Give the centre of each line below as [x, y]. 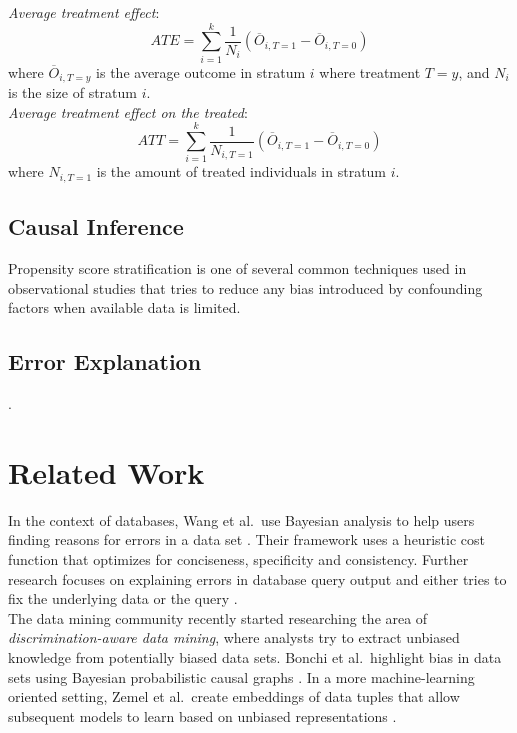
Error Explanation [105, 361]
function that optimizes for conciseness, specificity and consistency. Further [238, 559]
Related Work [106, 471]
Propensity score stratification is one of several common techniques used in [237, 268]
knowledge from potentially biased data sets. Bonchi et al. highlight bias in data [255, 657]
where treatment [370, 71]
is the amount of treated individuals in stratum [241, 171]
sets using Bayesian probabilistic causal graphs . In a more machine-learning [241, 676]
